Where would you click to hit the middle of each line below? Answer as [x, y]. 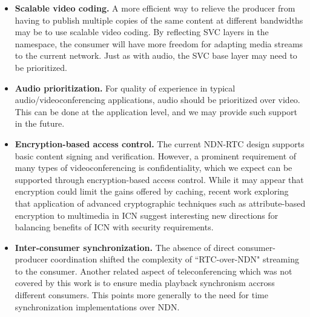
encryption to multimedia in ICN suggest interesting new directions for [147, 215]
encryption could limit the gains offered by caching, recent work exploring [152, 191]
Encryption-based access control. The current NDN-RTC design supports [160, 143]
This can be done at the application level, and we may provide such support [156, 111]
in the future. [40, 123]
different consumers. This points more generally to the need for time [141, 295]
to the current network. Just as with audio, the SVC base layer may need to [156, 55]
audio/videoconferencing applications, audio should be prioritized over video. [157, 100]
